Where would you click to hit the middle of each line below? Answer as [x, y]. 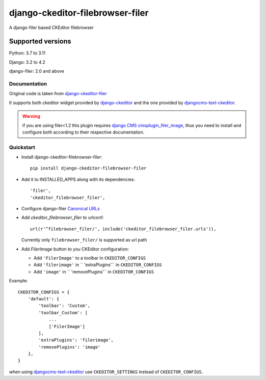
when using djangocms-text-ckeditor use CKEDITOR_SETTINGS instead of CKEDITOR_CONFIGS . [106, 372]
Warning [31, 116]
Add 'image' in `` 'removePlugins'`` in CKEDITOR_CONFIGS [94, 271]
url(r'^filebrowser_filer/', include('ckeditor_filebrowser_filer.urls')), [123, 229]
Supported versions [40, 41]
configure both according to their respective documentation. [83, 132]
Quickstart [22, 147]
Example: [18, 281]
